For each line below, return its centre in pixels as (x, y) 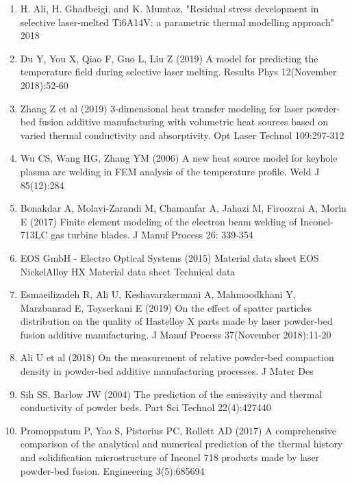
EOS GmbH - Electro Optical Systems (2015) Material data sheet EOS (169, 257)
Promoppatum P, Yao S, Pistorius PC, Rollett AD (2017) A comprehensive (178, 430)
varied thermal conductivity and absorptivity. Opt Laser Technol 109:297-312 (182, 135)
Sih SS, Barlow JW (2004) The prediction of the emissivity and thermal (171, 394)
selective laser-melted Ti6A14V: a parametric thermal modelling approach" (177, 22)
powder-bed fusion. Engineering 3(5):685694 (112, 470)
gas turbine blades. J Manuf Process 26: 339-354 (152, 235)
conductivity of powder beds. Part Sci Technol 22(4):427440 (146, 407)
